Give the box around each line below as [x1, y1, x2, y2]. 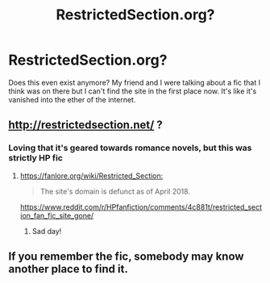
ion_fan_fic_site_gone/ [19, 210, 94, 220]
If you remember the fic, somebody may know [8, 250, 244, 264]
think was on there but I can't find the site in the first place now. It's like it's [8, 86, 257, 96]
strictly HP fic [8, 152, 63, 164]
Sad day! [31, 226, 62, 235]
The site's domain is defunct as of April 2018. [39, 186, 191, 196]
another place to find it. [8, 262, 129, 276]
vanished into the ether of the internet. [8, 94, 136, 104]
